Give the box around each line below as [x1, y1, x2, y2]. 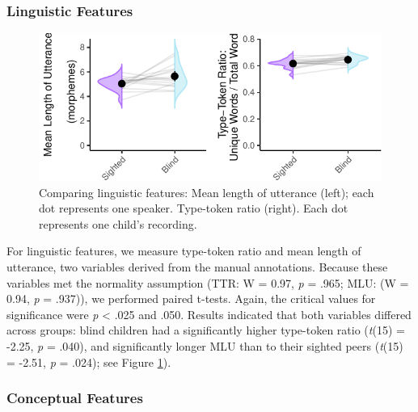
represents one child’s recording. [39, 215, 197, 232]
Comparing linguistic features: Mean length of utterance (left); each [39, 183, 374, 200]
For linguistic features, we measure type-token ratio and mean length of [6, 242, 361, 259]
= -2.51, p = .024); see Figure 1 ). [6, 353, 171, 370]
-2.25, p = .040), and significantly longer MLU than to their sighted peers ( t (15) [6, 338, 403, 355]
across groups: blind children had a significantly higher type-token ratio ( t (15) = [6, 322, 405, 338]
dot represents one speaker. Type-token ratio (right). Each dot [39, 200, 348, 217]
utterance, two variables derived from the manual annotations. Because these [6, 259, 388, 275]
